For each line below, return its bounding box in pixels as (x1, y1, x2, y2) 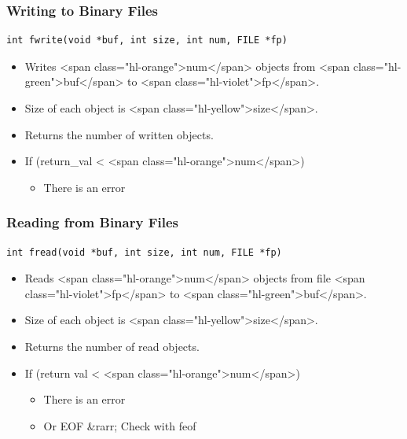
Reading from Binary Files (6, 212, 179, 232)
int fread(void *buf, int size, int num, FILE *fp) (6, 246, 282, 258)
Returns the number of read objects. (24, 338, 200, 354)
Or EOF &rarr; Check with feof (43, 417, 196, 433)
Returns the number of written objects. (24, 126, 214, 142)
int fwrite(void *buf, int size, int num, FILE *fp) (6, 35, 288, 46)
